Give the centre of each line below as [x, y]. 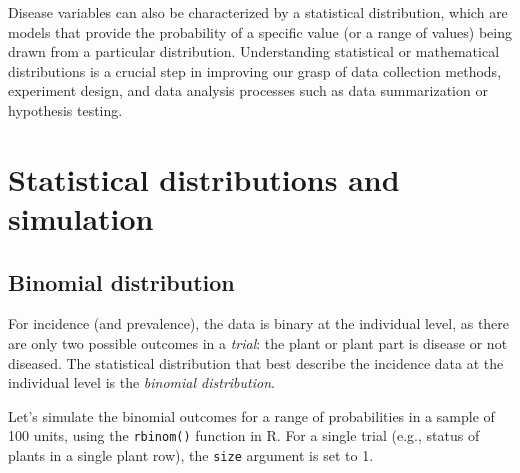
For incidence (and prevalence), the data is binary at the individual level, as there [259, 323]
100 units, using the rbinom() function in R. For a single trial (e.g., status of [244, 435]
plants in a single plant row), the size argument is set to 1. [191, 454]
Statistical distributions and [204, 178]
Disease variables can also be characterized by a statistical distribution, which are [258, 12]
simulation [81, 217]
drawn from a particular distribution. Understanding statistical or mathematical [254, 51]
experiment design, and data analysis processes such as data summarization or [248, 90]
